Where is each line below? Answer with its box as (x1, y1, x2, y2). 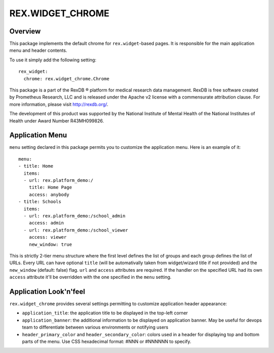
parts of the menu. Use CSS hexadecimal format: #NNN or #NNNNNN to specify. (22, 338, 191, 344)
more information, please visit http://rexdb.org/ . (9, 101, 109, 107)
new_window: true (28, 241, 72, 247)
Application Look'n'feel (9, 287, 85, 296)
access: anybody (28, 191, 70, 198)
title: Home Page (28, 184, 72, 190)
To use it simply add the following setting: (9, 56, 96, 63)
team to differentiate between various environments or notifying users (22, 324, 168, 330)
